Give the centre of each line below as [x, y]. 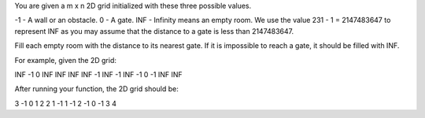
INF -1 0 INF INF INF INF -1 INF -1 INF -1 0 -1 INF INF [98, 74]
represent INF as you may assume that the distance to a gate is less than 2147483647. [154, 31]
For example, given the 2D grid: [66, 60]
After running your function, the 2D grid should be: [96, 89]
